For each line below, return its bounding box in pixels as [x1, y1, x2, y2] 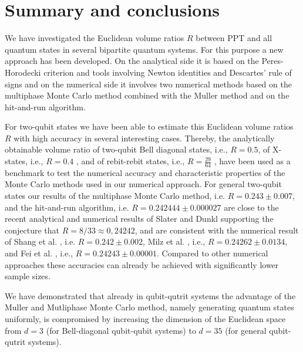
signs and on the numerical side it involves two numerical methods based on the [5, 77, 292, 90]
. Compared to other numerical [156, 247, 268, 259]
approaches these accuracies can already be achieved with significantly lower [5, 258, 279, 270]
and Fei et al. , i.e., [5, 247, 73, 259]
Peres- [261, 55, 284, 67]
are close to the [224, 201, 279, 213]
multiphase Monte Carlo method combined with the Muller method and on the [5, 89, 289, 101]
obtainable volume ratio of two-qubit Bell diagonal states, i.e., [5, 143, 228, 155]
